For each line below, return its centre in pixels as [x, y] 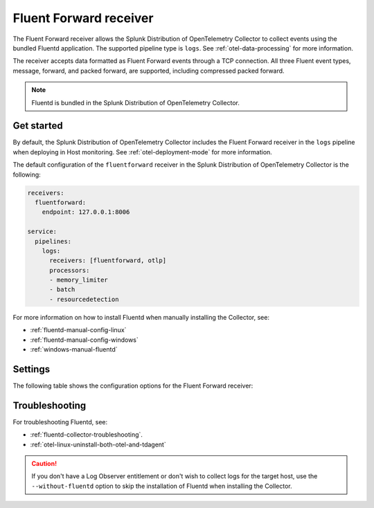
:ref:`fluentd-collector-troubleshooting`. [87, 435]
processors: [70, 270]
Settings [32, 369]
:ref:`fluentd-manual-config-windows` [84, 340]
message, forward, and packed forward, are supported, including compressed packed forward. [149, 71]
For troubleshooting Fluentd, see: [60, 421]
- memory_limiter [79, 280]
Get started [38, 126]
